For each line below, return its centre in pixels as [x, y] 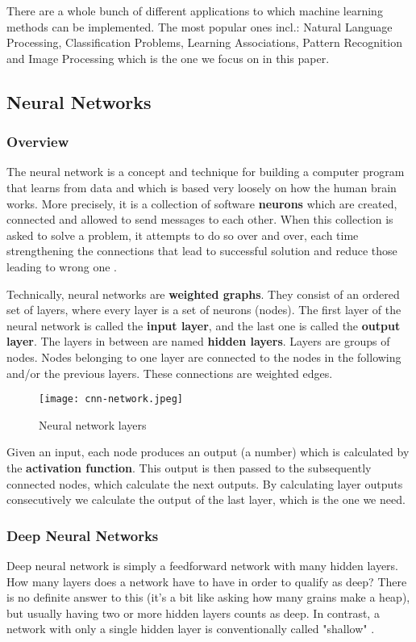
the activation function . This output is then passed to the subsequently [189, 467]
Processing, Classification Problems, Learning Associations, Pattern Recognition [204, 42]
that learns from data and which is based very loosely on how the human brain [202, 187]
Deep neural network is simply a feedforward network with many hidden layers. [202, 565]
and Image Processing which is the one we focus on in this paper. [168, 58]
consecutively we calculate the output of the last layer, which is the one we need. [206, 499]
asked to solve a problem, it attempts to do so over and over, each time [183, 235]
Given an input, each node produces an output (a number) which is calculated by [208, 452]
